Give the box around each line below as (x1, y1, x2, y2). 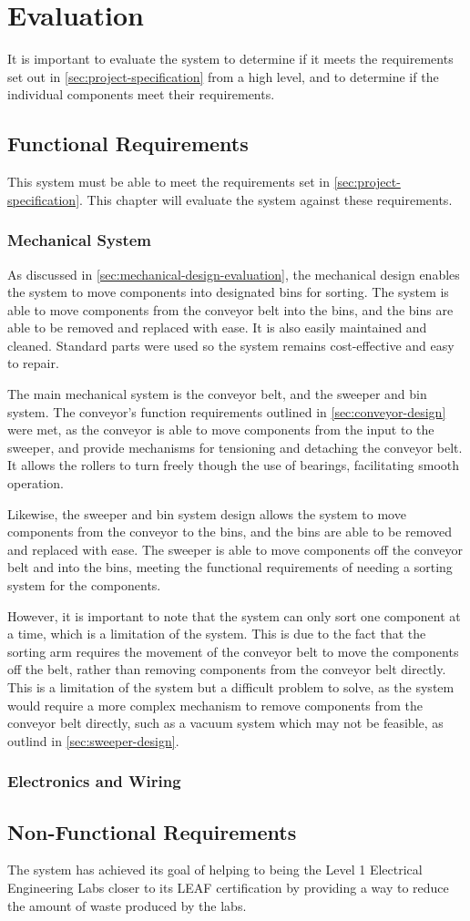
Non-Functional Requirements (7, 817, 297, 845)
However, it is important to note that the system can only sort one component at (7, 606, 461, 625)
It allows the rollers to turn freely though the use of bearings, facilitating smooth (7, 455, 460, 475)
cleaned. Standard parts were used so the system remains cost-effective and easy (7, 335, 455, 354)
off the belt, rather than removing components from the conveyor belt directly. (7, 660, 446, 679)
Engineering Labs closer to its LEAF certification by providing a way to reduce (7, 878, 449, 896)
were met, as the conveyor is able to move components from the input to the (7, 420, 434, 439)
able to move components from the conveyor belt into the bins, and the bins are (7, 300, 454, 319)
